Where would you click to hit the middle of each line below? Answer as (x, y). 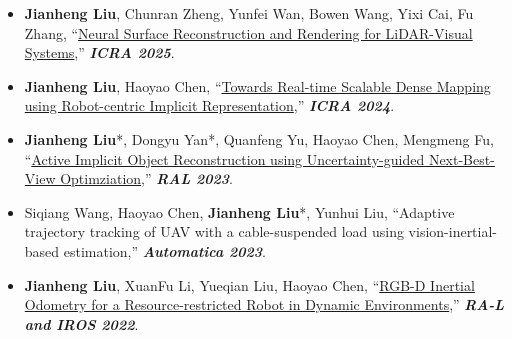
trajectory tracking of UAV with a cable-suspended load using (214, 231)
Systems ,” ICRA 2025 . (99, 52)
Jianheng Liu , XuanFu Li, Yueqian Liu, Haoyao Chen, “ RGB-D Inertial (249, 284)
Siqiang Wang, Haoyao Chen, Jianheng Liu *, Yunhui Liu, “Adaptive (239, 211)
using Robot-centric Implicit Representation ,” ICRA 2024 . (209, 105)
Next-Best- (461, 158)
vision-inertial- (453, 231)
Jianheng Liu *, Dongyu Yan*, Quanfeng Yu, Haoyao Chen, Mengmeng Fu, (259, 138)
